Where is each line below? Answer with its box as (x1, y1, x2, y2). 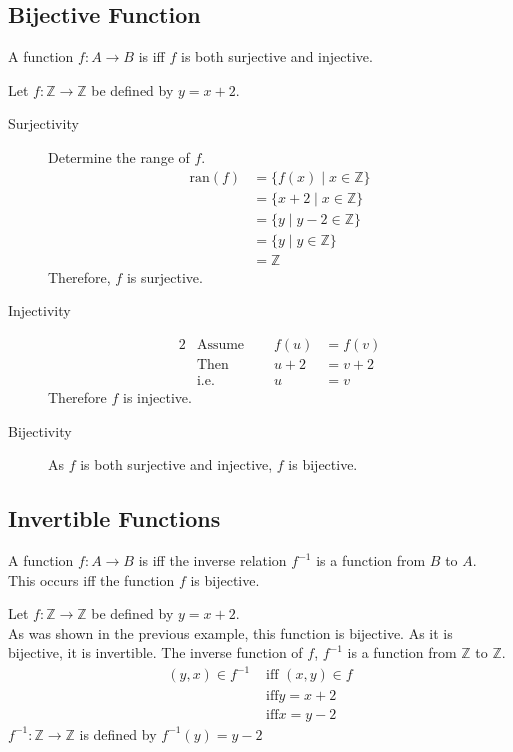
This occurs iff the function (8, 569, 175, 590)
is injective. (123, 387, 192, 408)
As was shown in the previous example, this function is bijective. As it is (8, 622, 453, 643)
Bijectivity (8, 420, 72, 441)
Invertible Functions (8, 503, 221, 534)
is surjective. (126, 266, 203, 287)
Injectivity (8, 300, 71, 321)
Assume (196, 337, 245, 352)
